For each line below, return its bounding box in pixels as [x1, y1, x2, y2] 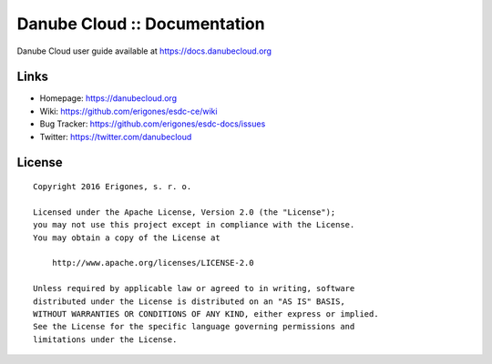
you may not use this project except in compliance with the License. [33, 219, 355, 230]
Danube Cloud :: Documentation [16, 14, 265, 34]
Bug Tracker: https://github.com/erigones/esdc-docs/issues [39, 118, 266, 129]
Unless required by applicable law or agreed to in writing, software [33, 283, 355, 294]
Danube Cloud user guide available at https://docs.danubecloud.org [16, 45, 272, 56]
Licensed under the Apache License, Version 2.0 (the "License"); [33, 207, 336, 217]
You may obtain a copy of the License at [33, 232, 220, 243]
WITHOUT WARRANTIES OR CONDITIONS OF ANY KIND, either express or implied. [33, 308, 379, 318]
